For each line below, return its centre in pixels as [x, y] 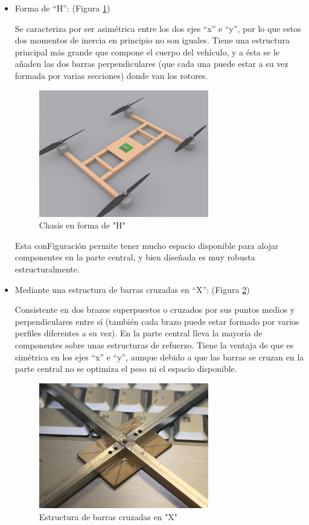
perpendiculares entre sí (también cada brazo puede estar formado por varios [157, 321]
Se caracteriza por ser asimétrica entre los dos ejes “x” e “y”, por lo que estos [158, 28]
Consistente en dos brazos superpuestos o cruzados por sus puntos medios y [155, 310]
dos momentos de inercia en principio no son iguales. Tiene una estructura [152, 40]
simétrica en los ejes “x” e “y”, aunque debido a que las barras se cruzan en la [159, 357]
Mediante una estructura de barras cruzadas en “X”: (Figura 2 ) [132, 289]
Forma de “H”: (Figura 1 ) [62, 8]
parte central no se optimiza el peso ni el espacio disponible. [126, 369]
